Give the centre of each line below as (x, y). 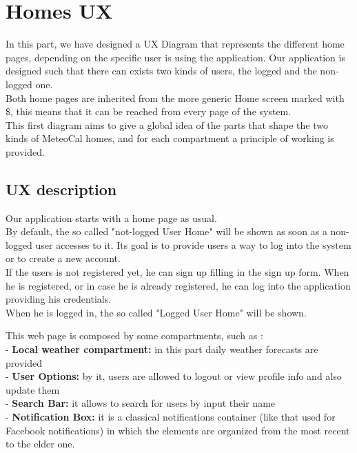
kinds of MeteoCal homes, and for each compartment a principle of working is (170, 138)
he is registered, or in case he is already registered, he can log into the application (178, 285)
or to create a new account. (63, 258)
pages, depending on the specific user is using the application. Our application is (175, 57)
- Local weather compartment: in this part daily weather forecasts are (162, 349)
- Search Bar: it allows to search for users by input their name (141, 403)
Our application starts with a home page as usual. (111, 218)
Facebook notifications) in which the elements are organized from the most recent (178, 430)
